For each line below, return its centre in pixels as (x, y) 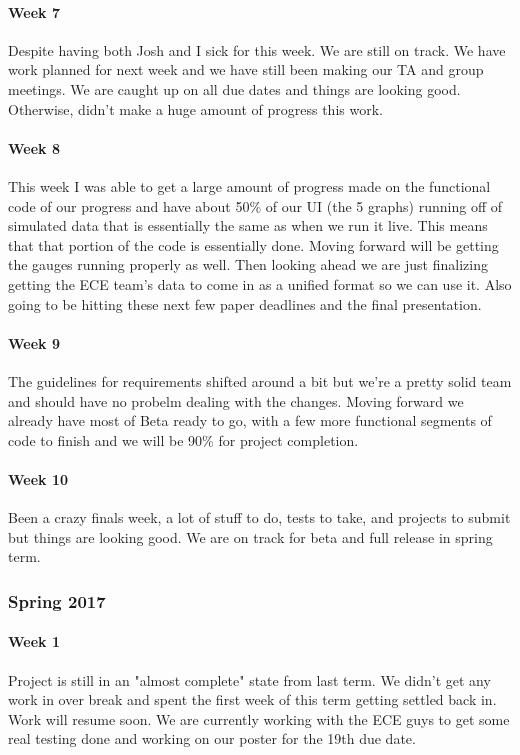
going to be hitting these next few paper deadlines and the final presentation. (245, 303)
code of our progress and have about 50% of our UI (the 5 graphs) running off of (255, 205)
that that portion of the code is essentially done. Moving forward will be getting (253, 244)
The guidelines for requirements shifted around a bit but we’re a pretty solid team (260, 380)
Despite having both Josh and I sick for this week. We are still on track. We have (257, 49)
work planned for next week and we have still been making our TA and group (246, 69)
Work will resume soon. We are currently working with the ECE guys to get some (259, 718)
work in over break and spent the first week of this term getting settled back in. (252, 699)
